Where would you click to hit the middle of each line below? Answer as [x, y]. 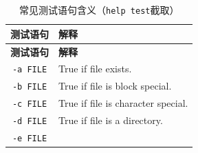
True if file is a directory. [111, 120]
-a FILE [30, 70]
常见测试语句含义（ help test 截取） [99, 10]
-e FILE [30, 138]
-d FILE [30, 122]
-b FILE [30, 87]
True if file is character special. [123, 103]
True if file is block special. [115, 86]
